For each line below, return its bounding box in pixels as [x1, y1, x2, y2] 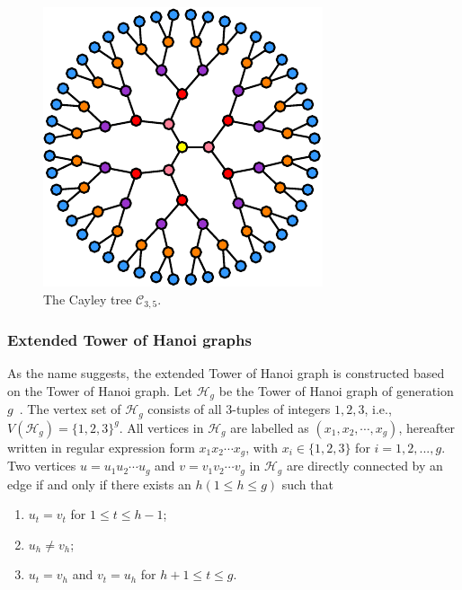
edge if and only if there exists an [7, 474, 191, 493]
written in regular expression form [7, 437, 195, 456]
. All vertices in [119, 418, 204, 436]
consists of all [147, 400, 222, 418]
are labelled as [230, 418, 309, 436]
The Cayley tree [43, 289, 132, 308]
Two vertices [7, 456, 76, 475]
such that [281, 474, 333, 493]
